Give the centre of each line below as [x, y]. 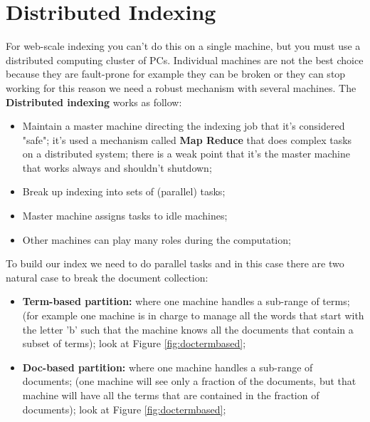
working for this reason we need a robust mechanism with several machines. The [181, 87]
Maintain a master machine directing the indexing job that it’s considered [184, 126]
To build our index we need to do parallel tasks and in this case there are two [175, 263]
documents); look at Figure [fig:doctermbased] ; [124, 409]
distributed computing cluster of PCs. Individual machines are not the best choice [185, 60]
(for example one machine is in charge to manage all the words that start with [193, 315]
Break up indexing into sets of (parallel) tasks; [124, 191]
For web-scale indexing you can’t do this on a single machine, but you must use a [183, 46]
